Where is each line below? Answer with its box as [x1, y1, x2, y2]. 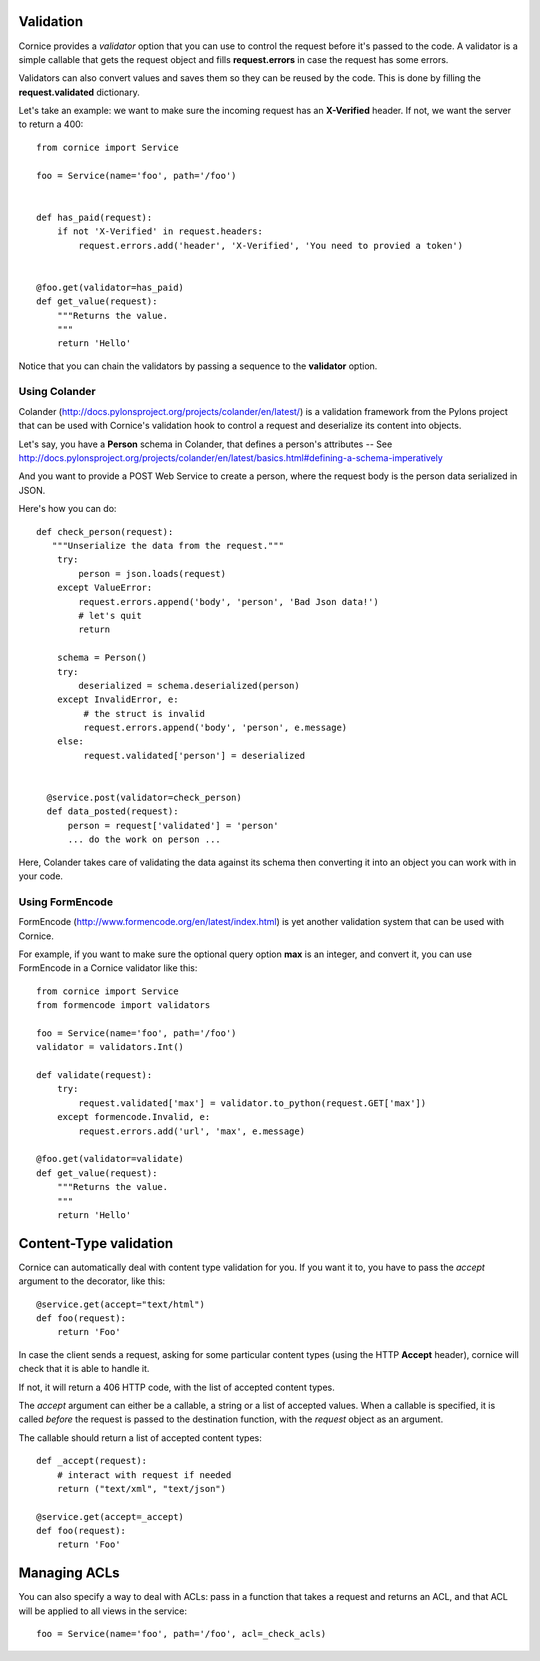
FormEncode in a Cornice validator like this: [18, 962, 198, 974]
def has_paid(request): [36, 211, 153, 223]
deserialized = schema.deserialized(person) [78, 680, 300, 691]
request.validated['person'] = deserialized [83, 750, 305, 761]
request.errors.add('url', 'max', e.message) [78, 1125, 305, 1137]
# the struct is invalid [83, 708, 205, 719]
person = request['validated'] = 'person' [67, 820, 279, 831]
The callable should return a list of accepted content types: [18, 1431, 262, 1444]
